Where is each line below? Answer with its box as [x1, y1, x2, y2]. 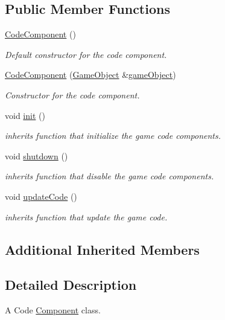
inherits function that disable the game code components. [5, 170, 214, 182]
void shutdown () [5, 149, 68, 162]
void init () [5, 109, 45, 121]
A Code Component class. [5, 304, 101, 316]
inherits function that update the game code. [5, 210, 168, 223]
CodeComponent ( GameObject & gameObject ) [5, 68, 176, 81]
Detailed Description [5, 275, 137, 294]
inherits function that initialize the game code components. [5, 129, 221, 142]
